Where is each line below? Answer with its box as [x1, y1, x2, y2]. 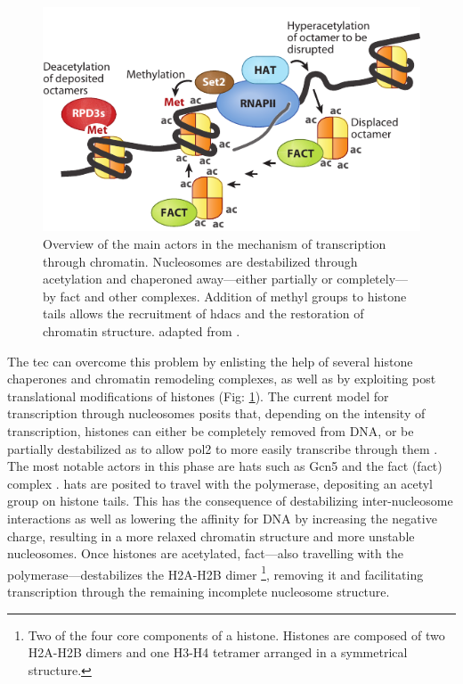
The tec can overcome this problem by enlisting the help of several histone [7, 351, 413, 370]
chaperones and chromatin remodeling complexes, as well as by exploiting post [7, 369, 436, 388]
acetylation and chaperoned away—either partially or [43, 269, 333, 288]
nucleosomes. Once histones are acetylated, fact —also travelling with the [7, 544, 403, 563]
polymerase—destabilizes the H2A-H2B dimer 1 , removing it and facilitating [7, 562, 424, 583]
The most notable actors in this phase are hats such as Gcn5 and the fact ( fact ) [7, 457, 443, 475]
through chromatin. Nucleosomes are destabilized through [43, 251, 358, 270]
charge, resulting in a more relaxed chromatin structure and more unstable [7, 526, 415, 545]
